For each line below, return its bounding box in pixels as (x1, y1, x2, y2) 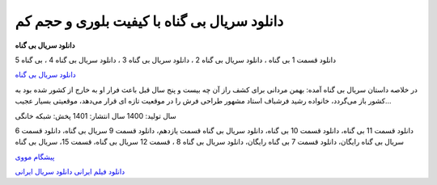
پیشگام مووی (15, 152, 55, 162)
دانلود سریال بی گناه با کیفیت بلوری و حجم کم (15, 12, 284, 30)
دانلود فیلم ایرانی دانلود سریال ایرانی (15, 166, 125, 177)
